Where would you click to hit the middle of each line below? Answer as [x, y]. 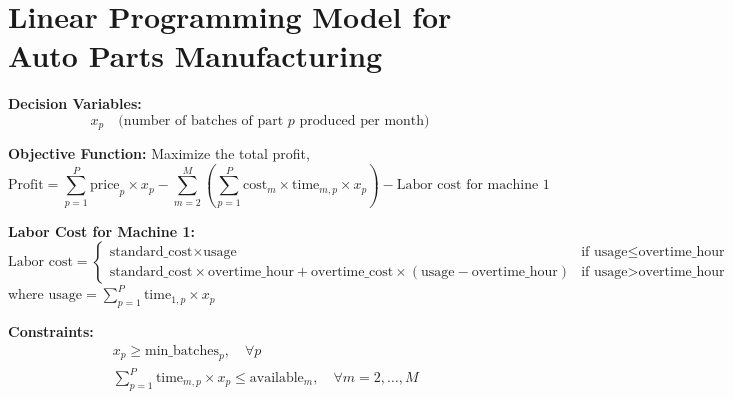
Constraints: [51, 331]
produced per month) [364, 120]
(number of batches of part [201, 120]
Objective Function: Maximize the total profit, [159, 153]
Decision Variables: [75, 103]
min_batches [182, 350]
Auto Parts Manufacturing [195, 55]
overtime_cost [352, 271]
